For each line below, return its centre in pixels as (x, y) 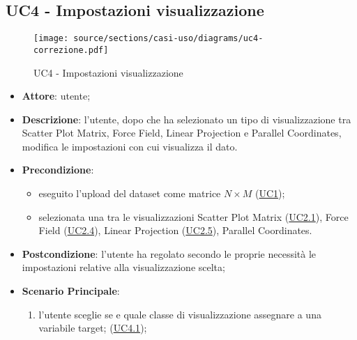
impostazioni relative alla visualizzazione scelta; (123, 267)
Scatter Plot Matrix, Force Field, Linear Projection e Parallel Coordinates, (182, 133)
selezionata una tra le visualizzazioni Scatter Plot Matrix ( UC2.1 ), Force (193, 216)
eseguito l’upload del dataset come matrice (130, 193)
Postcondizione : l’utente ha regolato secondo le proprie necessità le (169, 253)
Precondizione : (58, 170)
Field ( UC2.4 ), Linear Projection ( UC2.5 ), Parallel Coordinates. (175, 230)
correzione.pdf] (71, 50)
